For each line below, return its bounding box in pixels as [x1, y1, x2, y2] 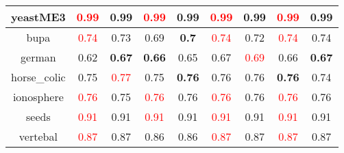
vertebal [19, 128, 58, 144]
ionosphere [12, 89, 64, 105]
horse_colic [11, 69, 66, 85]
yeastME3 [11, 9, 66, 25]
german [21, 49, 56, 65]
